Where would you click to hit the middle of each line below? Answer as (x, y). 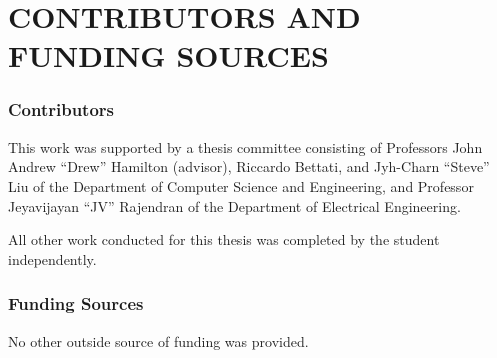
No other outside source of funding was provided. (158, 340)
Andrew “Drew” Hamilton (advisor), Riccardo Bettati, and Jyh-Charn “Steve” (249, 166)
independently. (52, 258)
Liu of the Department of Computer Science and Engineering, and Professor (241, 185)
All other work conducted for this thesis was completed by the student (224, 239)
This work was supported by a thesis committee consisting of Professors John (245, 146)
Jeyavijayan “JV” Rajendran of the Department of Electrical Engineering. (234, 205)
